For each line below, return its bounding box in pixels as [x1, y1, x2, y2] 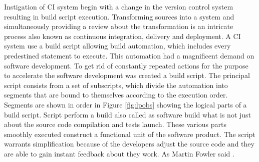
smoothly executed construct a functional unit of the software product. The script [4, 128, 255, 139]
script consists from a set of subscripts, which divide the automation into [4, 79, 228, 90]
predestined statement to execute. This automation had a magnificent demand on [4, 50, 254, 60]
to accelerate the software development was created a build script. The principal [4, 70, 250, 80]
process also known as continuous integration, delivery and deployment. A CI [4, 30, 241, 41]
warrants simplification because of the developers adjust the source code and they [4, 138, 254, 149]
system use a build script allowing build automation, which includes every [4, 40, 231, 51]
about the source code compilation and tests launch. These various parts [4, 119, 226, 129]
